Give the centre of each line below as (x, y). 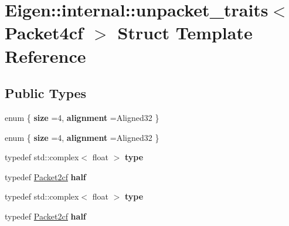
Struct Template (185, 33)
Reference (45, 55)
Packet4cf (44, 33)
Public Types (46, 93)
